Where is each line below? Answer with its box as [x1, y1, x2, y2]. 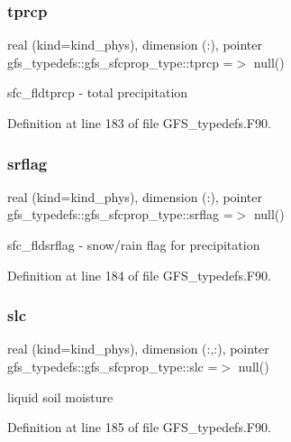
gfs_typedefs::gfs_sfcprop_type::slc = [7, 357, 218, 375]
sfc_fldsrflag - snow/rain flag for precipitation [7, 235, 260, 253]
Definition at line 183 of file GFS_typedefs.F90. [7, 114, 271, 132]
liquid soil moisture [7, 387, 114, 406]
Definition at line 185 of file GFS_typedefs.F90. [7, 418, 271, 437]
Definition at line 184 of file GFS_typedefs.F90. [7, 265, 271, 284]
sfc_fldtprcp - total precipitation [7, 83, 188, 102]
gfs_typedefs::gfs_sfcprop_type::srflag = [7, 205, 233, 224]
